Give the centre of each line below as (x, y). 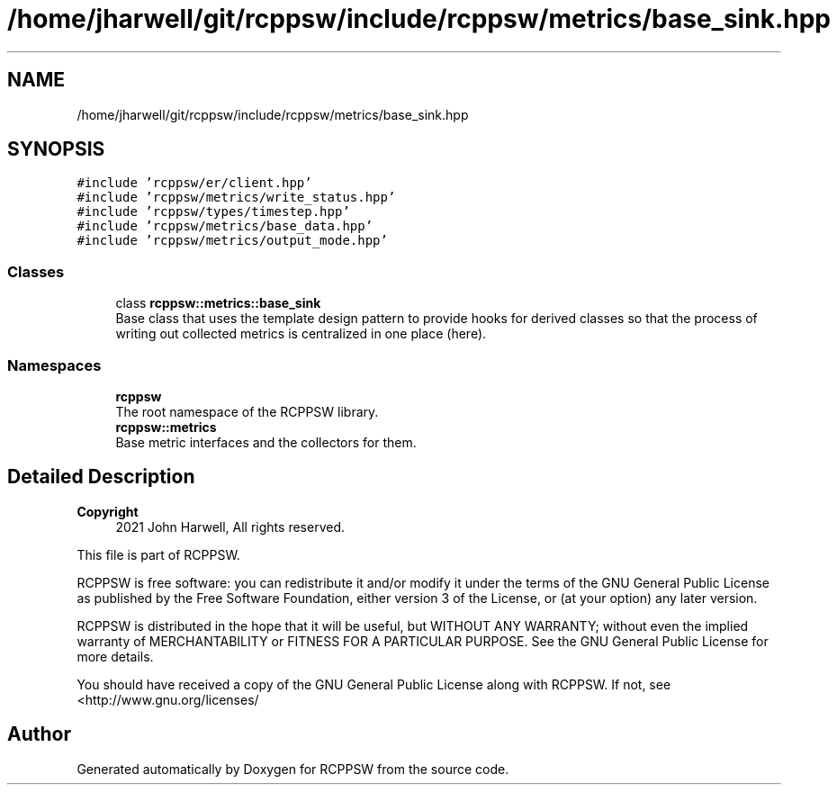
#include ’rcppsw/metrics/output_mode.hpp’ (232, 241)
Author (39, 734)
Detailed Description (101, 477)
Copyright (108, 511)
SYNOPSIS (56, 149)
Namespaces (54, 365)
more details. (115, 656)
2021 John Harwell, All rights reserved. (230, 526)
